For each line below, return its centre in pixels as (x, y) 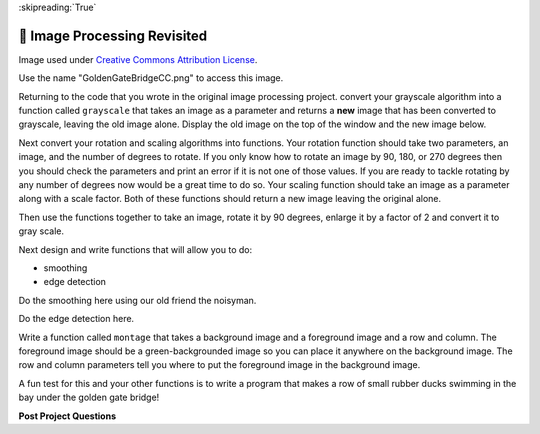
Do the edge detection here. (76, 319)
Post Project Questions (67, 416)
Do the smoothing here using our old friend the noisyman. (137, 300)
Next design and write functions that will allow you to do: (135, 249)
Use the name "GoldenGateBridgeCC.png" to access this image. (151, 78)
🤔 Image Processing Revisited (113, 35)
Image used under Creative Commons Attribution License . (138, 59)
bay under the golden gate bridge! (89, 397)
